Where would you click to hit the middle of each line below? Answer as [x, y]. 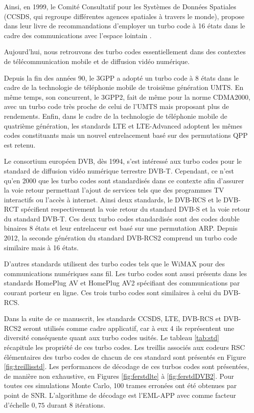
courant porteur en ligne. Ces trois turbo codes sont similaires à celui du [113, 293]
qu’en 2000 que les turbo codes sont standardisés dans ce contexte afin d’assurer [124, 180]
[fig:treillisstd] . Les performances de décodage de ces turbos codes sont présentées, [127, 366]
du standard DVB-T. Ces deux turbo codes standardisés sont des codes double [122, 218]
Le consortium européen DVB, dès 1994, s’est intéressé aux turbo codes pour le [123, 161]
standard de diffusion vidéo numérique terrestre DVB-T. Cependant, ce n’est [119, 170]
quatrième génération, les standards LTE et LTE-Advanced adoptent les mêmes [123, 125]
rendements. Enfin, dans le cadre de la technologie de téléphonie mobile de [116, 116]
